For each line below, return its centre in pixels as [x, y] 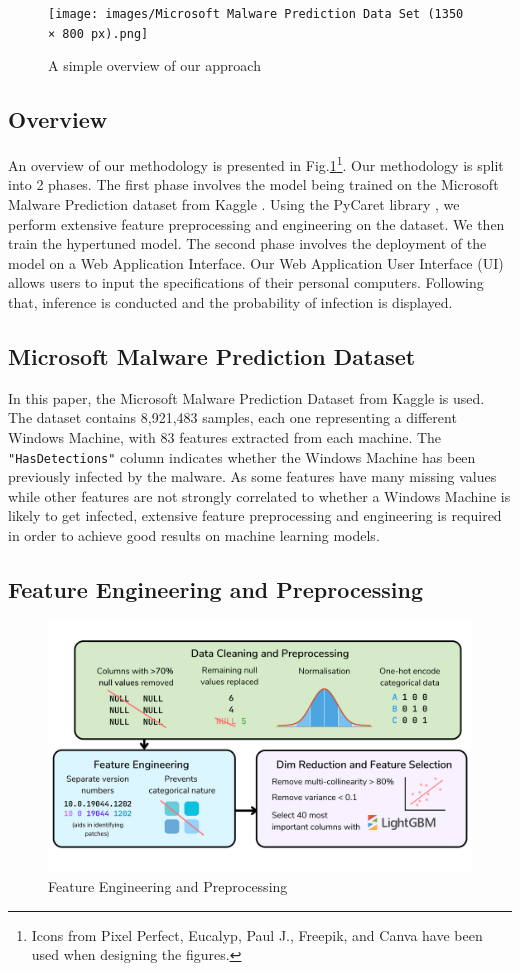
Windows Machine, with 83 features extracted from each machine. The [225, 436]
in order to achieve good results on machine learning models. [194, 534]
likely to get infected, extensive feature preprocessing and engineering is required [255, 515]
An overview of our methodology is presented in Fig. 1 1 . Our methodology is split [256, 163]
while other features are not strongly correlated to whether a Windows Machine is [259, 495]
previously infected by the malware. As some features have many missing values [252, 476]
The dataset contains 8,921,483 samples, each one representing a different [232, 417]
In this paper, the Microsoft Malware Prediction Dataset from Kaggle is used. [246, 397]
